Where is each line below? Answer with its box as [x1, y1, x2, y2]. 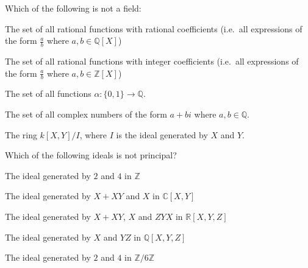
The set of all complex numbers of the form [5, 108, 167, 121]
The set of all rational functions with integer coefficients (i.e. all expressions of [5, 55, 299, 68]
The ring [5, 128, 37, 141]
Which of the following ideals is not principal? [5, 149, 177, 161]
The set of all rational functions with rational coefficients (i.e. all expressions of [5, 22, 303, 35]
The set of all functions [5, 87, 91, 100]
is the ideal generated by [116, 128, 208, 141]
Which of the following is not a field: [5, 2, 141, 14]
